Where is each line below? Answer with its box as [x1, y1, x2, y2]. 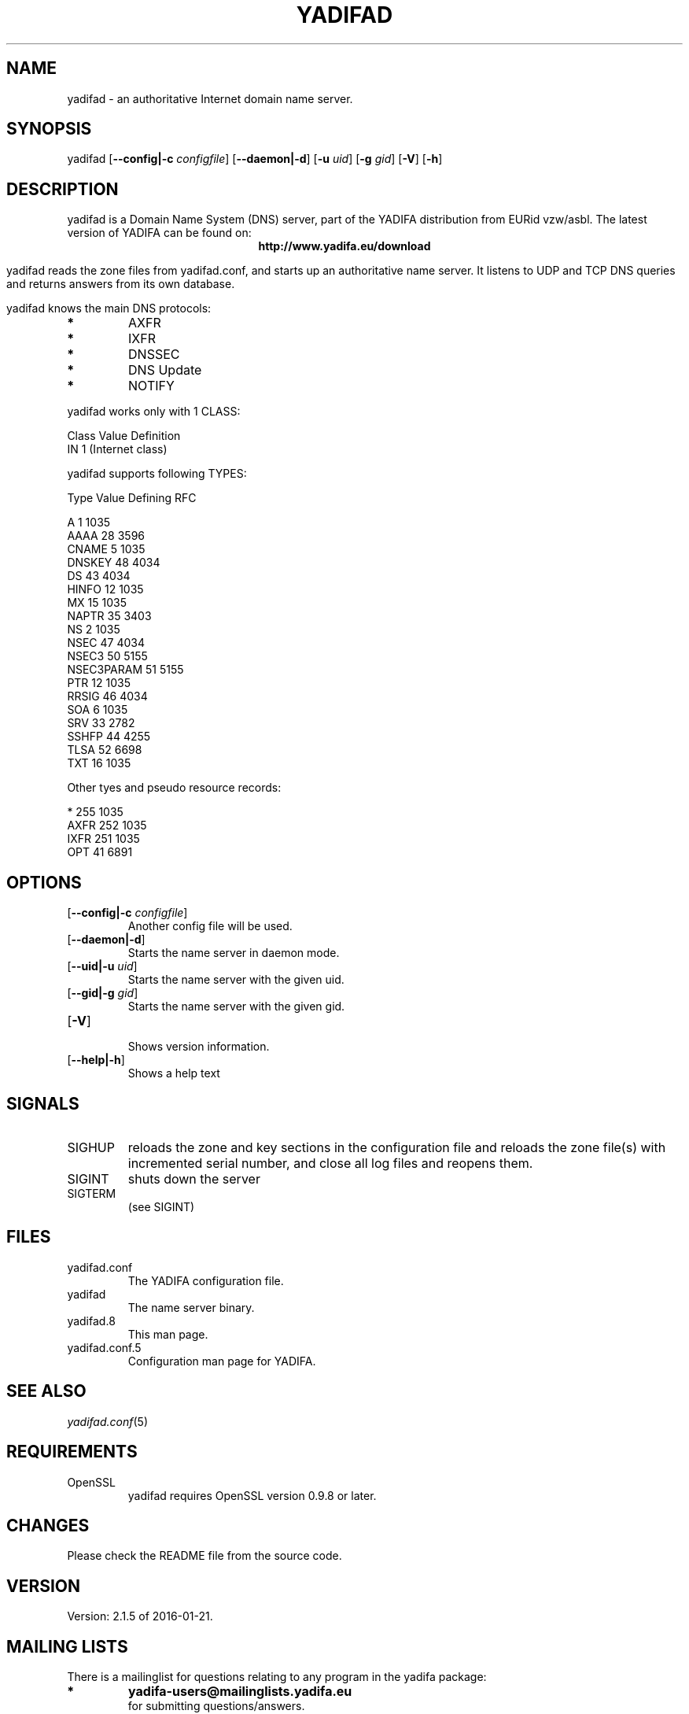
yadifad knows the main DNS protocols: [6, 301, 212, 316]
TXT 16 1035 [67, 756, 131, 770]
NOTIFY [128, 378, 175, 394]
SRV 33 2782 [67, 716, 135, 730]
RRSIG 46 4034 [67, 689, 148, 704]
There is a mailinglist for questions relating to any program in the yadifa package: [67, 1670, 487, 1684]
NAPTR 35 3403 [67, 609, 152, 623]
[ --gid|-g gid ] [67, 986, 138, 1000]
